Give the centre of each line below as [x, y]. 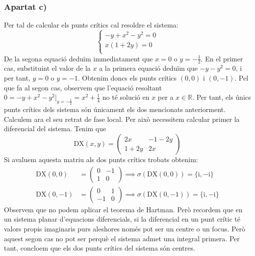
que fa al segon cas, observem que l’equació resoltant [83, 87]
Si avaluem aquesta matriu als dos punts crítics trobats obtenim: [101, 159]
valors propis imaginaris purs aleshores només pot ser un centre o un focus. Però [125, 228]
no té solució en [126, 97]
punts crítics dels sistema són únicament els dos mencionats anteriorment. [115, 109]
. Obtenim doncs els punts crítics [127, 77]
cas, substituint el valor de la [47, 68]
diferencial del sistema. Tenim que [55, 128]
